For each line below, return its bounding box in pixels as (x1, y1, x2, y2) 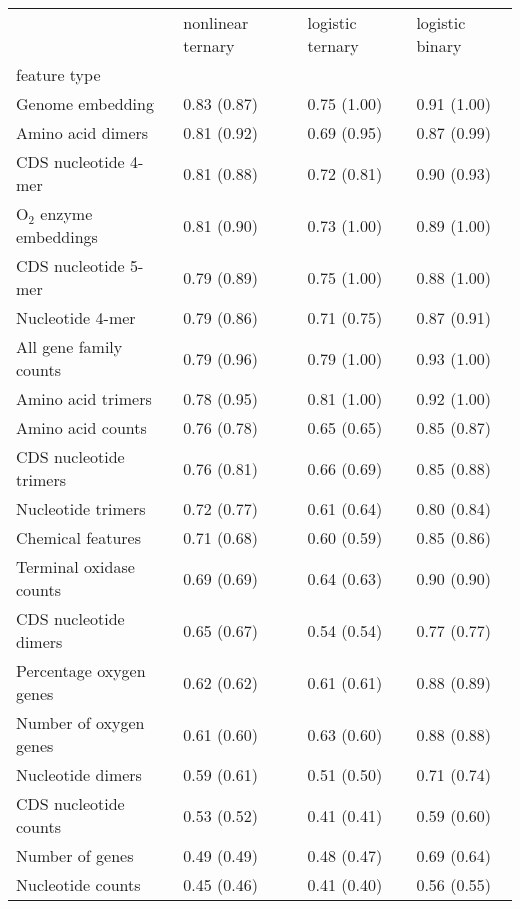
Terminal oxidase (16, 555, 135, 578)
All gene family (16, 335, 123, 358)
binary (416, 34, 462, 57)
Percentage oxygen (16, 659, 146, 682)
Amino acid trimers (16, 387, 152, 410)
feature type (16, 63, 101, 86)
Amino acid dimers (16, 121, 149, 144)
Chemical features (16, 526, 142, 549)
